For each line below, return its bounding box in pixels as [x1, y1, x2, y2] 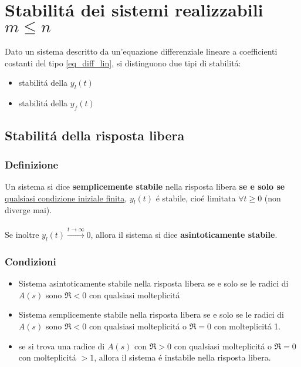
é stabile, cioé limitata [155, 191, 236, 204]
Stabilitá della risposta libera [5, 126, 185, 144]
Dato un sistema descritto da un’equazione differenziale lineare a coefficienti [5, 45, 278, 58]
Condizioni [5, 254, 56, 268]
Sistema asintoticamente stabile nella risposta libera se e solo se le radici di [18, 277, 289, 289]
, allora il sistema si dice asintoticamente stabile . [90, 228, 278, 241]
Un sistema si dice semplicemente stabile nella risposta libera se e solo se [5, 180, 285, 192]
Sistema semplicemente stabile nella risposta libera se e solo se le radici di [18, 308, 284, 321]
